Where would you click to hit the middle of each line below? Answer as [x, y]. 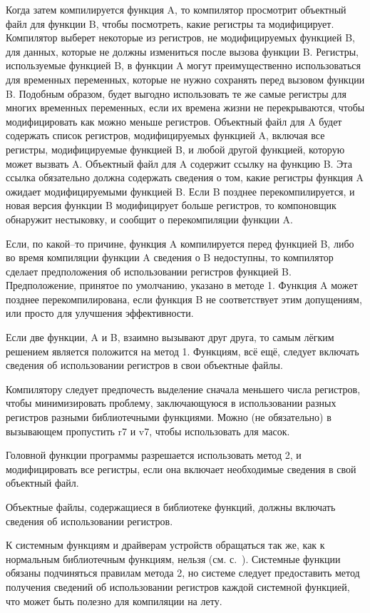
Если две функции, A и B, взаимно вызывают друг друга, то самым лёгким [170, 337]
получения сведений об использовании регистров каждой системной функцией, [178, 586]
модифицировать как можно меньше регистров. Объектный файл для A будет [174, 121]
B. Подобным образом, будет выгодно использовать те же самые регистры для [176, 93]
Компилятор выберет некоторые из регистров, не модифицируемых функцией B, [180, 37]
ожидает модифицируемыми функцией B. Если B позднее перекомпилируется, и [180, 191]
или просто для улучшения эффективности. [100, 313]
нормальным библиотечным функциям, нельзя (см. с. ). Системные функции [173, 558]
